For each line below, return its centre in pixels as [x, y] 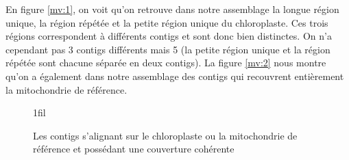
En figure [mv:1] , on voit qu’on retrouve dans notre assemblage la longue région [172, 9]
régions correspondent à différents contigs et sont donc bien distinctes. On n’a [169, 36]
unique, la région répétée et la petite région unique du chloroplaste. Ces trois [167, 22]
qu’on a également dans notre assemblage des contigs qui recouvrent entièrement [175, 76]
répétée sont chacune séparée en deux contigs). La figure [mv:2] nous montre [166, 63]
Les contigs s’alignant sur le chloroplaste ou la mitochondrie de [165, 135]
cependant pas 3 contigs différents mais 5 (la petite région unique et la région [168, 49]
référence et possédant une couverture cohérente [134, 149]
